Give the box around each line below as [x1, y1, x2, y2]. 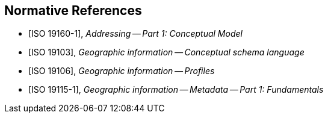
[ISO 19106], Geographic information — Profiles [28, 66, 215, 76]
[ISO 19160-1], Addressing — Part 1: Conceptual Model [28, 28, 243, 39]
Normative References [4, 3, 142, 18]
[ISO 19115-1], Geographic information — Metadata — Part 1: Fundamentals [28, 84, 324, 95]
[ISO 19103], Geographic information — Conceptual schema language [28, 47, 305, 58]
